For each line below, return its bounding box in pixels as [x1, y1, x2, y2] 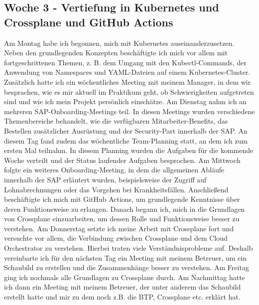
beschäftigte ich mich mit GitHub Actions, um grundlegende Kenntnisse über [4, 194, 240, 204]
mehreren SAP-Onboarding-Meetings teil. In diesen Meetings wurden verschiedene [4, 106, 255, 116]
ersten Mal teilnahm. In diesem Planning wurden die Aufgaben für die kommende [4, 145, 254, 155]
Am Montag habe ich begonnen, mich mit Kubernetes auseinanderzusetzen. [4, 37, 235, 48]
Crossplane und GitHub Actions [4, 14, 173, 29]
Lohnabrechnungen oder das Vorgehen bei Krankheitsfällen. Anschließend [4, 184, 229, 194]
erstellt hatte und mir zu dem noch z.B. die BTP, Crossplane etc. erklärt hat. [4, 292, 241, 302]
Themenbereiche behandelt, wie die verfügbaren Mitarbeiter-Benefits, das [4, 116, 228, 126]
